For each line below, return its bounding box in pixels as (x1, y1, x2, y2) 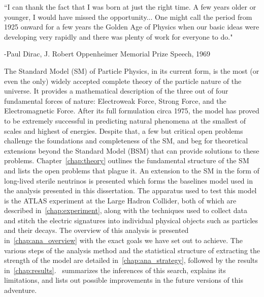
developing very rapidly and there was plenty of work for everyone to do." (4, 31, 233, 42)
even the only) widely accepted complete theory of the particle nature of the (4, 75, 242, 86)
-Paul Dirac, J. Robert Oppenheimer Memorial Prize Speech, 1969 (4, 48, 211, 59)
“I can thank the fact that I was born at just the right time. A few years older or (4, 2, 256, 12)
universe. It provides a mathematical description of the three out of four (4, 85, 228, 96)
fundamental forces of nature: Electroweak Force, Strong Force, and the (4, 95, 226, 106)
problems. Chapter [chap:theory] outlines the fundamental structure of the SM (4, 155, 249, 166)
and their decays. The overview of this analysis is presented (4, 225, 189, 235)
